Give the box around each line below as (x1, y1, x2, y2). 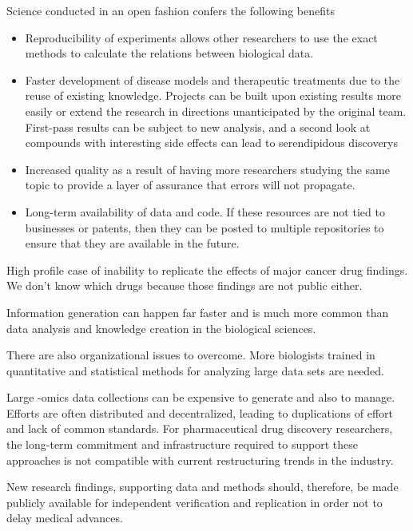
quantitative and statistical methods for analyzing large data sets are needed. (6, 362, 385, 378)
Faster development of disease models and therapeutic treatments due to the (25, 71, 400, 88)
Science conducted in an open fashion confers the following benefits (6, 2, 335, 18)
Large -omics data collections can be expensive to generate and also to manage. (6, 389, 395, 406)
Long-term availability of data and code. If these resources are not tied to (25, 203, 385, 220)
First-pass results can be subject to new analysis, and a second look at (25, 118, 371, 135)
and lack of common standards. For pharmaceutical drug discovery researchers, (6, 420, 393, 437)
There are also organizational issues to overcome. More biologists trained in (6, 347, 375, 363)
